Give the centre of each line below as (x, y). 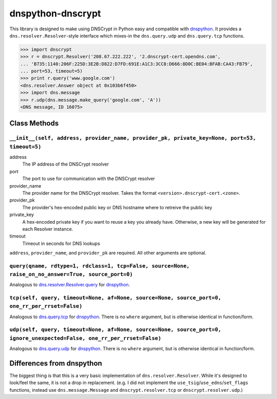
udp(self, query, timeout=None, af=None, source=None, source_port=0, (115, 330)
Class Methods (34, 123)
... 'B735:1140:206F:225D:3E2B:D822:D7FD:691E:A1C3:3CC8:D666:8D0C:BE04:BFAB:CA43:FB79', (137, 64)
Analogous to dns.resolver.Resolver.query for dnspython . (70, 285)
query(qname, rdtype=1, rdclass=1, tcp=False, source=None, (100, 266)
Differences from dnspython (56, 363)
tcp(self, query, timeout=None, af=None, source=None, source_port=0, (115, 298)
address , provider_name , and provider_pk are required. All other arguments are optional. (108, 253)
